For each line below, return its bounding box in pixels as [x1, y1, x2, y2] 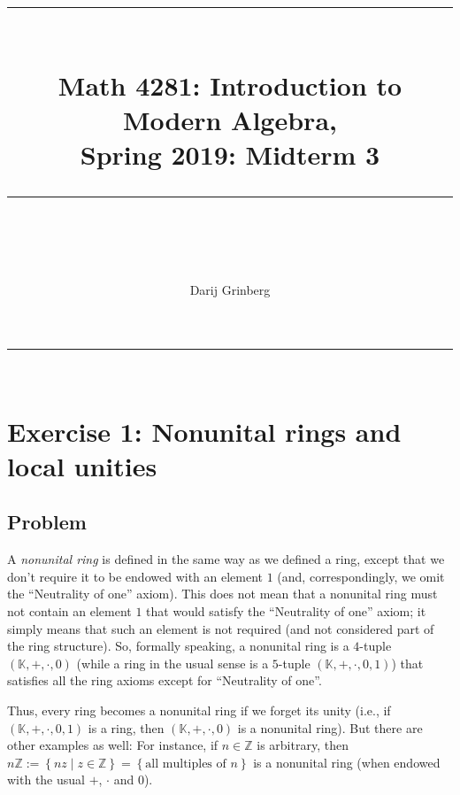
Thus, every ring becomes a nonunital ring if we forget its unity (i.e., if [7, 701, 391, 720]
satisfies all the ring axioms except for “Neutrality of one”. [7, 671, 322, 690]
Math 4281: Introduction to [57, 66, 402, 103]
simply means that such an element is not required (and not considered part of [7, 619, 434, 637]
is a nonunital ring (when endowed [253, 753, 441, 771]
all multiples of [145, 757, 226, 770]
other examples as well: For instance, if [7, 736, 218, 754]
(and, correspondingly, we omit [277, 567, 445, 585]
